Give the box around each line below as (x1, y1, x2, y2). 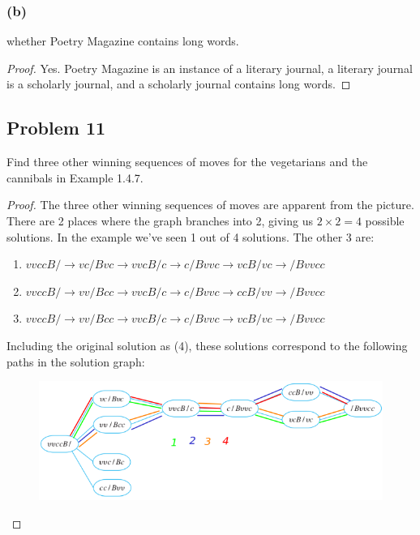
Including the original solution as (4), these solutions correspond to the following (6, 336, 408, 353)
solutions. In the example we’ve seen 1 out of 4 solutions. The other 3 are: (6, 228, 375, 245)
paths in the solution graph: (6, 353, 145, 370)
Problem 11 (6, 115, 106, 140)
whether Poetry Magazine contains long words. (6, 32, 239, 49)
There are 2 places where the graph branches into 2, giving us (6, 212, 314, 229)
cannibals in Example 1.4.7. (6, 169, 144, 186)
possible (365, 212, 405, 229)
